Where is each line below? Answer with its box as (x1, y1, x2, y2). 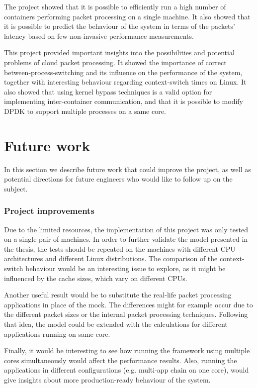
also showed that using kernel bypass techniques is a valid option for (4, 86, 212, 97)
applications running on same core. (4, 328, 110, 339)
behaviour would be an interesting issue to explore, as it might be (25, 263, 226, 274)
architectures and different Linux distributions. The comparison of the (4, 253, 218, 264)
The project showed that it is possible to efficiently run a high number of (4, 1, 226, 11)
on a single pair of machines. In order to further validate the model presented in (4, 234, 248, 244)
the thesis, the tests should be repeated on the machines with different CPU (4, 243, 236, 254)
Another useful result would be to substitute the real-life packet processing (4, 290, 232, 300)
